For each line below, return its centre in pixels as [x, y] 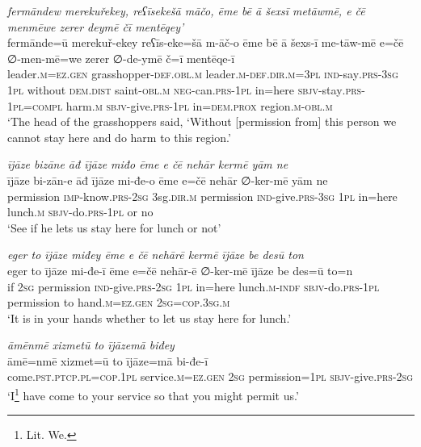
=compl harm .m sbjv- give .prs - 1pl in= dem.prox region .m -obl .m [178, 105]
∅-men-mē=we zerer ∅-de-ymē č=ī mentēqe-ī [121, 58]
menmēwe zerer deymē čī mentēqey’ [96, 26]
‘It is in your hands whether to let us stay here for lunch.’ [149, 317]
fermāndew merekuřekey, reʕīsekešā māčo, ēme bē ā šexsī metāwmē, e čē [186, 10]
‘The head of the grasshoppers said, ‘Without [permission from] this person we [202, 121]
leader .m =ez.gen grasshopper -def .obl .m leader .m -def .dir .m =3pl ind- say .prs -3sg [203, 74]
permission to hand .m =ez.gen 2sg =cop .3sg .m [119, 302]
